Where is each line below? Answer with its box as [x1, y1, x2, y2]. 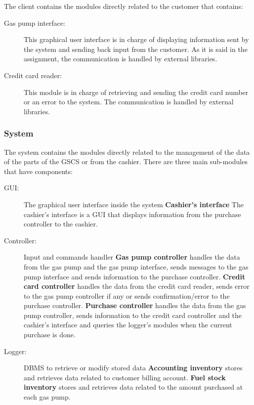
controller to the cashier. [24, 219, 98, 229]
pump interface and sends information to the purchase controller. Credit [24, 271, 246, 281]
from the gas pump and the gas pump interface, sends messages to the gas [24, 261, 249, 271]
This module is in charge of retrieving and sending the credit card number [24, 87, 249, 97]
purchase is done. [24, 329, 76, 340]
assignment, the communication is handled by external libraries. [24, 53, 217, 64]
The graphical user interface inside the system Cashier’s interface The [24, 199, 244, 209]
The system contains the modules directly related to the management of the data [4, 146, 250, 157]
